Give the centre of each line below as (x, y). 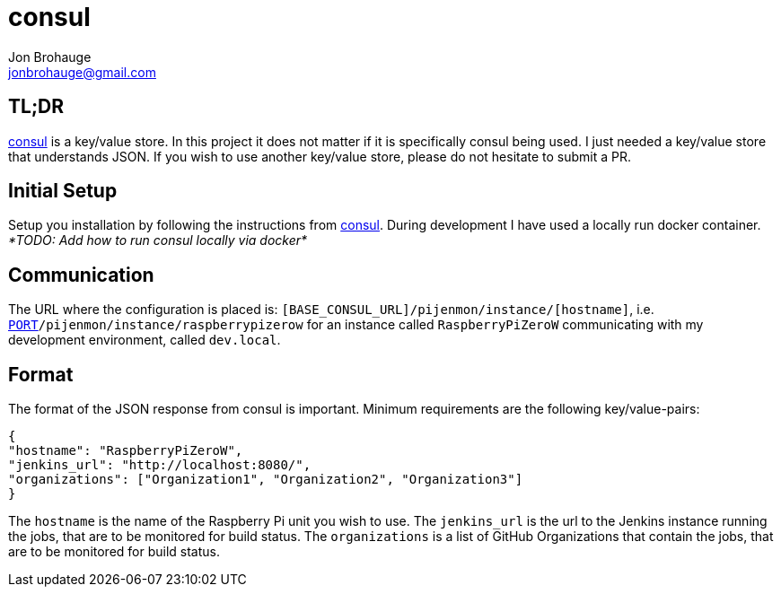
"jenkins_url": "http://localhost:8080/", (160, 465)
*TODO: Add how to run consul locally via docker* (158, 240)
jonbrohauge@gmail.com (82, 72)
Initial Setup (63, 191)
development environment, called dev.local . (145, 340)
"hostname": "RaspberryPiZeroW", (126, 451)
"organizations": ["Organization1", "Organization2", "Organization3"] (266, 480)
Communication (81, 275)
